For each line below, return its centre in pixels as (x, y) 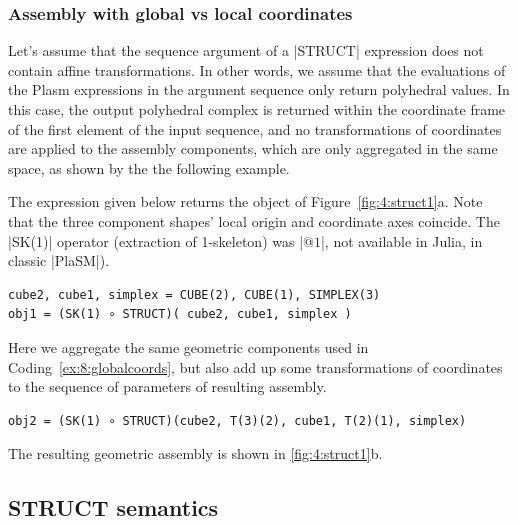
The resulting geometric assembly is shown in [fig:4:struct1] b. (195, 453)
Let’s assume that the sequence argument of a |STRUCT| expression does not (246, 50)
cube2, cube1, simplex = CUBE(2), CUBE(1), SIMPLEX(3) (194, 294)
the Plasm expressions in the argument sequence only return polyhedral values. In (259, 89)
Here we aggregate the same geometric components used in (188, 346)
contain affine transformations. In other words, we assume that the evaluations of (257, 69)
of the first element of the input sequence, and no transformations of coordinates (255, 128)
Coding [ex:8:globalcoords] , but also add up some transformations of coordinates (255, 366)
